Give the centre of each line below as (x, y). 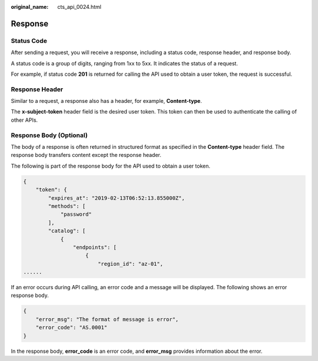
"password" (76, 214)
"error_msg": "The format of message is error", (107, 319)
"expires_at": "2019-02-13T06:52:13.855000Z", (116, 198)
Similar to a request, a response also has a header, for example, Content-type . (107, 101)
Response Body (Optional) (49, 135)
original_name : (30, 7)
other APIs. (24, 120)
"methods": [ (67, 206)
